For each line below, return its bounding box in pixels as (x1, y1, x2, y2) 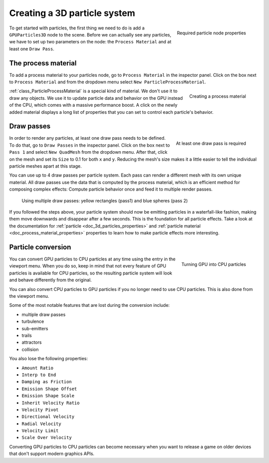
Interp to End (21, 372, 56, 378)
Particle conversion (9, 242, 72, 251)
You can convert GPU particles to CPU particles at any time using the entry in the (9, 256, 176, 262)
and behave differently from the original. (9, 277, 92, 283)
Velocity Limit (21, 428, 59, 434)
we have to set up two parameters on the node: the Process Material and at (9, 39, 171, 45)
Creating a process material (189, 93, 246, 99)
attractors (21, 339, 42, 345)
